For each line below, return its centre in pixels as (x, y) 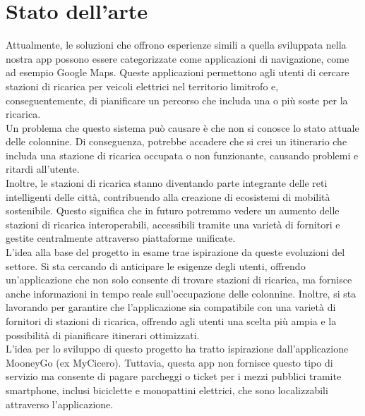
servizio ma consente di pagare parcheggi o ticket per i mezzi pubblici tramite (174, 376)
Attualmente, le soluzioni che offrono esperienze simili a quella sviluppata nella (176, 45)
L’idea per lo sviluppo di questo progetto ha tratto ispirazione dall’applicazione (177, 349)
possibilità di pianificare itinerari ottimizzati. (103, 335)
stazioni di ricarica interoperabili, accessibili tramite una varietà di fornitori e (173, 224)
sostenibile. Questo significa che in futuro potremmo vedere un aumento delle (173, 210)
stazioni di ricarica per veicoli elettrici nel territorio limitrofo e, (142, 86)
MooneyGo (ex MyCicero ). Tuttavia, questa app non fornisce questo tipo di (169, 362)
